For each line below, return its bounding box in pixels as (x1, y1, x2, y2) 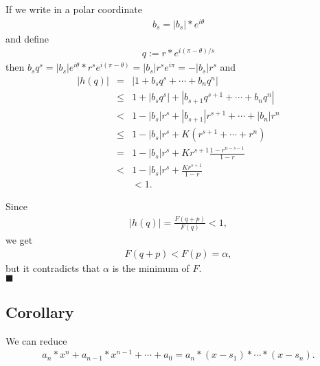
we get (5, 233, 33, 247)
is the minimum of (112, 260, 190, 275)
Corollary (5, 301, 74, 322)
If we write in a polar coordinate (5, 2, 142, 16)
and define (5, 31, 49, 45)
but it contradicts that (5, 260, 100, 275)
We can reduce (5, 333, 67, 347)
